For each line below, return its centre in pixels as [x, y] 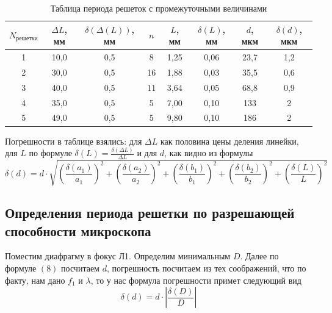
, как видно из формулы [209, 153]
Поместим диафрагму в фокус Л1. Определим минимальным [118, 256]
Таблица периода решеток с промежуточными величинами [159, 8]
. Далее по [259, 256]
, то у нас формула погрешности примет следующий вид [196, 280]
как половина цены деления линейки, [229, 141]
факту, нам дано [35, 280]
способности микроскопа [78, 230]
